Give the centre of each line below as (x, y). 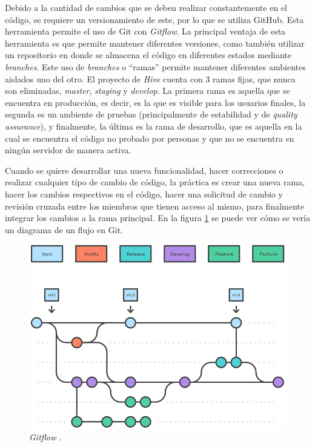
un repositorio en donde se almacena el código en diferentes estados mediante (148, 55)
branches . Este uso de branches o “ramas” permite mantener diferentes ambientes (155, 66)
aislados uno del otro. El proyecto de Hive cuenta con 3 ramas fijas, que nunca (150, 78)
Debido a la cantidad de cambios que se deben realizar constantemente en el (146, 7)
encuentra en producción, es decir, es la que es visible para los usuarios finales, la (155, 102)
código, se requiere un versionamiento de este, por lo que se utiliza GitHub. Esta (154, 19)
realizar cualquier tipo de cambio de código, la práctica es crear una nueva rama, (155, 182)
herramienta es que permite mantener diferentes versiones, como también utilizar (155, 43)
